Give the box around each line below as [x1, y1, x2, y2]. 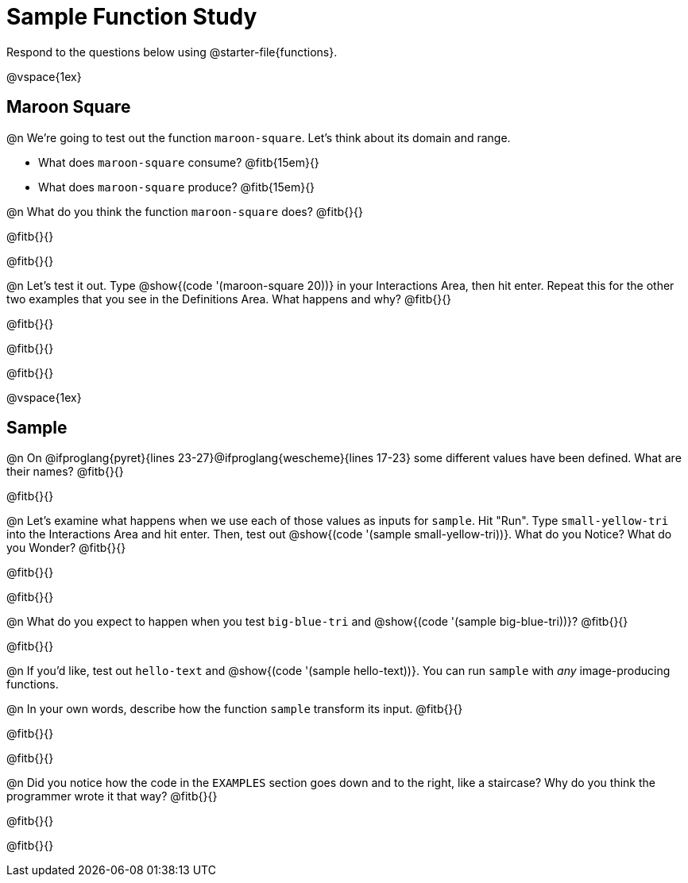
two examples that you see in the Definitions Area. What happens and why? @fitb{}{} [6, 291, 452, 306]
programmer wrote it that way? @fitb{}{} [6, 789, 218, 804]
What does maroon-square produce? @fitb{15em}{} [38, 179, 315, 194]
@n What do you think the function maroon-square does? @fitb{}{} [6, 204, 363, 218]
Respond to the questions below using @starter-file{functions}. [6, 44, 338, 59]
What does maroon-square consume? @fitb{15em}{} [38, 155, 319, 169]
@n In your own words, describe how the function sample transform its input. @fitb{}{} [6, 702, 463, 716]
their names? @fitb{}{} [6, 465, 124, 479]
